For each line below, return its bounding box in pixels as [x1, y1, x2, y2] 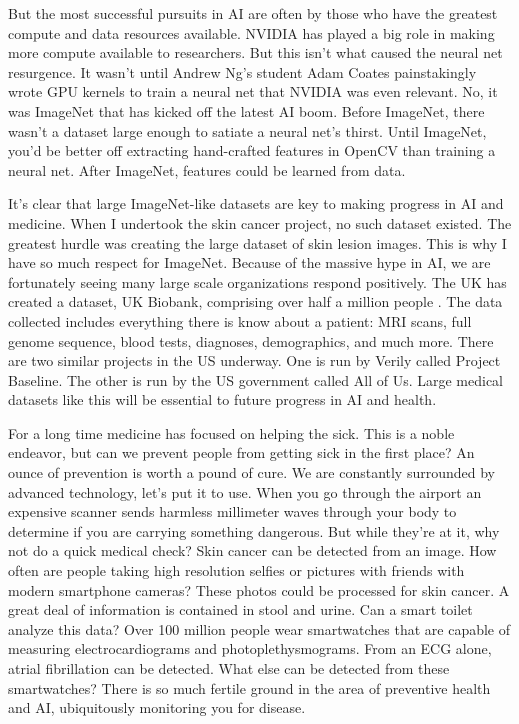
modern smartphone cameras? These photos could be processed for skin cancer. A [8, 579, 510, 600]
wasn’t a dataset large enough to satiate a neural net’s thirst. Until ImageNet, [8, 120, 487, 141]
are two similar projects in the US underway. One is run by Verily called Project [8, 350, 501, 371]
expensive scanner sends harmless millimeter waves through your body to [8, 501, 457, 522]
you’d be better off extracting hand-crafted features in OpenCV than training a [8, 140, 496, 161]
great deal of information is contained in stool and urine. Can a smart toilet [8, 599, 473, 620]
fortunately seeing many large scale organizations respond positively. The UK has [8, 271, 507, 292]
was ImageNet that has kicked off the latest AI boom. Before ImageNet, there [8, 100, 485, 121]
